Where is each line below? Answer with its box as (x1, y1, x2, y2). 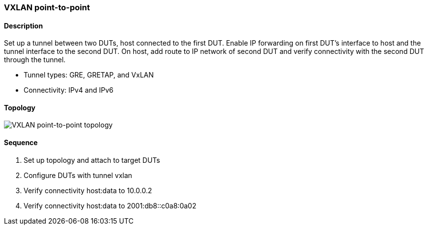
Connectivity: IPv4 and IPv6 (24, 86, 114, 95)
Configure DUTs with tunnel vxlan (24, 171, 132, 179)
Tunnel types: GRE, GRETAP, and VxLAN (24, 71, 154, 79)
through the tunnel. (4, 55, 66, 64)
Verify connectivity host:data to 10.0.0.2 (24, 186, 152, 195)
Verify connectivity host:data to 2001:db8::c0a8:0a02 (24, 201, 197, 210)
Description (4, 21, 43, 30)
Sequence (4, 138, 38, 147)
